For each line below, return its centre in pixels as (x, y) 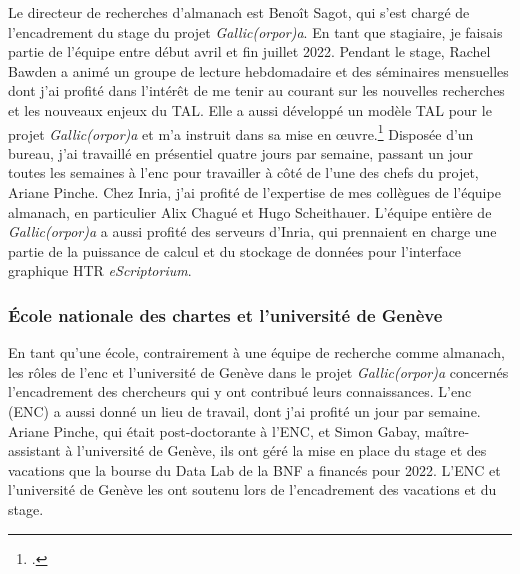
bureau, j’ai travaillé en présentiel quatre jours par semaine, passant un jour (241, 152)
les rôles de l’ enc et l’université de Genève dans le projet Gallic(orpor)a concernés (258, 371)
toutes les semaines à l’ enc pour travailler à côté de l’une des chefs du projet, (243, 172)
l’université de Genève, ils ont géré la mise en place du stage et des (282, 450)
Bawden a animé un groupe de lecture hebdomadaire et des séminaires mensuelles (258, 70)
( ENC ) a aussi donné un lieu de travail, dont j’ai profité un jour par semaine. (244, 410)
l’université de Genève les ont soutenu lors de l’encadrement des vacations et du (252, 489)
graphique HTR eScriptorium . (100, 270)
